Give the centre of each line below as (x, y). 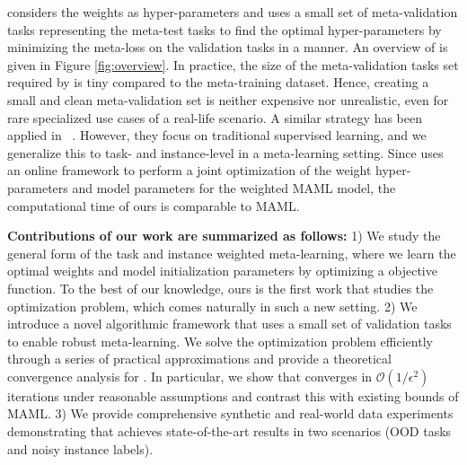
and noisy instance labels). (80, 448)
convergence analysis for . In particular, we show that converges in (190, 376)
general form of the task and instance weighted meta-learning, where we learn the (232, 253)
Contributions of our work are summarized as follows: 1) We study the (224, 236)
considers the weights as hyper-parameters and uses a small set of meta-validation (233, 12)
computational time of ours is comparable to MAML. (154, 205)
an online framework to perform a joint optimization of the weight (189, 170)
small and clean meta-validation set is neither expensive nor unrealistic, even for (228, 99)
